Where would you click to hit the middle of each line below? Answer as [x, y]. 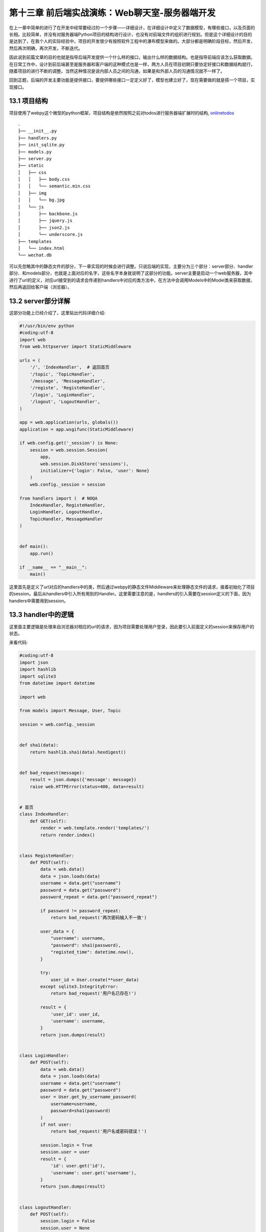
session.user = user [65, 1152]
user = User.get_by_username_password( [88, 1097]
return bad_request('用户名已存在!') [93, 993]
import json [34, 662]
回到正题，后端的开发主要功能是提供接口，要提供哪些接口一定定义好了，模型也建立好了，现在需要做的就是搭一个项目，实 [132, 80]
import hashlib [38, 669]
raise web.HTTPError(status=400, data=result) [87, 787]
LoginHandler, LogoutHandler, [66, 512]
